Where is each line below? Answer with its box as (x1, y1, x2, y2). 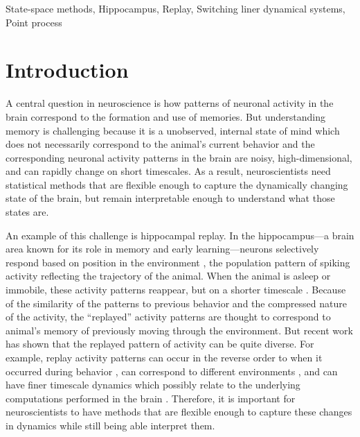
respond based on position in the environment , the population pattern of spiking (6, 255, 350, 269)
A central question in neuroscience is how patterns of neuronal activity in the (6, 96, 334, 110)
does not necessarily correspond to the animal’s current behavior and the (6, 137, 315, 151)
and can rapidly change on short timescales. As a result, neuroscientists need (6, 164, 331, 178)
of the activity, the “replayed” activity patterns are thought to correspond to (6, 309, 331, 324)
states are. (6, 205, 49, 219)
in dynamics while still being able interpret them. (6, 418, 215, 432)
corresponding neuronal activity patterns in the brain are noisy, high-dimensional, (6, 150, 352, 164)
